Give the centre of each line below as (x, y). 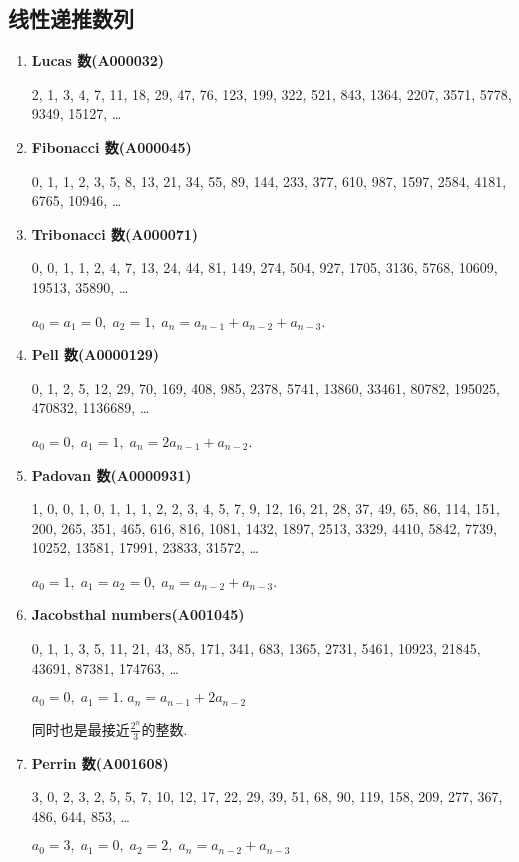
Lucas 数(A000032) (98, 60)
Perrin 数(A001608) (100, 762)
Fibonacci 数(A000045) (111, 146)
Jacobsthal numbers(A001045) (138, 614)
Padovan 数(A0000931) (111, 474)
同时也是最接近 (80, 728)
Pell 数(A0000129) (95, 354)
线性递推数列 (71, 18)
